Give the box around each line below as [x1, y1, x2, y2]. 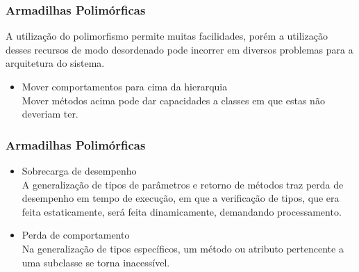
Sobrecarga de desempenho [22, 163, 137, 177]
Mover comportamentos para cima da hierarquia [22, 79, 228, 93]
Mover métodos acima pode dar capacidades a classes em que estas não [22, 93, 325, 107]
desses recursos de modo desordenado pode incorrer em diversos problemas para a [6, 42, 353, 56]
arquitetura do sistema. [6, 56, 105, 70]
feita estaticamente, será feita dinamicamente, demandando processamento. [22, 204, 342, 218]
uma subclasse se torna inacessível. [22, 255, 170, 269]
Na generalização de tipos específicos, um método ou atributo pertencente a [22, 241, 344, 255]
